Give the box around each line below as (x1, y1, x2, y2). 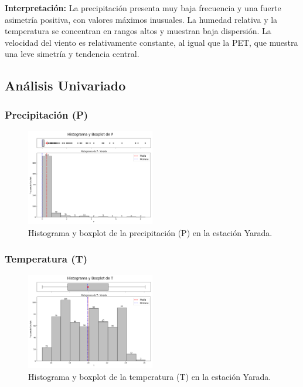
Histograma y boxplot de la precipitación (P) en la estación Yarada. (28, 226, 273, 238)
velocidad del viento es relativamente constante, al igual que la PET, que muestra (5, 36, 298, 48)
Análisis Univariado (5, 76, 126, 95)
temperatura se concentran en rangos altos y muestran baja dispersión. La (5, 25, 271, 37)
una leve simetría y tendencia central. (5, 48, 139, 60)
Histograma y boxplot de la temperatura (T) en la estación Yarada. (28, 370, 271, 382)
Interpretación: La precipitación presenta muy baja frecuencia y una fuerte (5, 2, 281, 14)
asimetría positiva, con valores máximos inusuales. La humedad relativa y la (5, 13, 278, 25)
